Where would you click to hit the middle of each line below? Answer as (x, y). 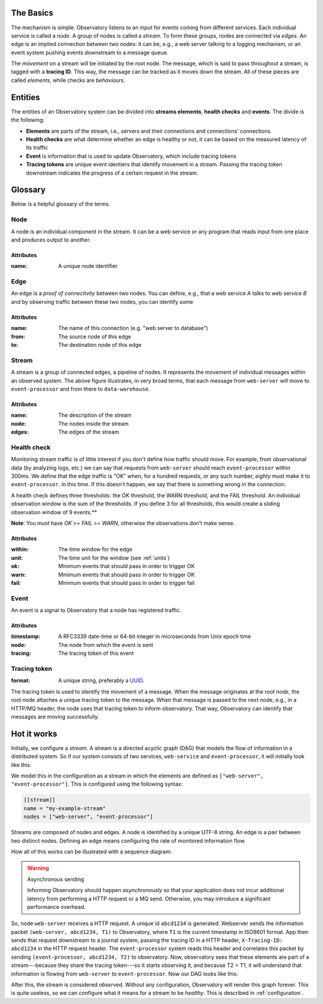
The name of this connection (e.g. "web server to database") (133, 328)
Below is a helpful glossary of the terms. (61, 204)
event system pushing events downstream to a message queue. (90, 52)
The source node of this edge (95, 336)
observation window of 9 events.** (54, 512)
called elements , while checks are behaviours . (68, 80)
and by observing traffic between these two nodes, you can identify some (102, 301)
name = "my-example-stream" (65, 808)
